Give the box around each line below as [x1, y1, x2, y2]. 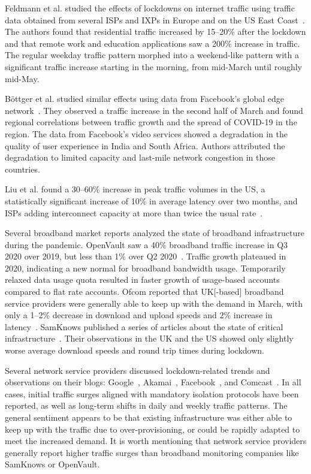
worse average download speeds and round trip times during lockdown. [5, 344, 264, 357]
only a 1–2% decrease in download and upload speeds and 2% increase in [5, 309, 273, 321]
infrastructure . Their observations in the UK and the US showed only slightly [5, 332, 294, 345]
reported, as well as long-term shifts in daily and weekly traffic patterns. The [5, 399, 288, 412]
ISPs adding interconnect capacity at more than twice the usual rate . [5, 206, 263, 219]
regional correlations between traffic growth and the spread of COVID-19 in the [5, 116, 297, 128]
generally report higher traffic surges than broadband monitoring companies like [5, 446, 299, 458]
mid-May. [5, 72, 40, 84]
